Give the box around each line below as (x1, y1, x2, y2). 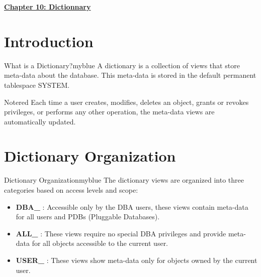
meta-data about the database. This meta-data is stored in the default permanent (4, 70, 256, 80)
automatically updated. (4, 116, 76, 126)
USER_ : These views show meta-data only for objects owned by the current (16, 254, 257, 265)
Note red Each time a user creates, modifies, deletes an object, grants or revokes (4, 96, 249, 107)
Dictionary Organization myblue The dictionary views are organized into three (4, 175, 244, 185)
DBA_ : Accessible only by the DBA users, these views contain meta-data (16, 201, 248, 212)
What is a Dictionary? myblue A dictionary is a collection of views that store (4, 60, 240, 70)
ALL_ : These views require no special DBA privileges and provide (16, 228, 226, 238)
